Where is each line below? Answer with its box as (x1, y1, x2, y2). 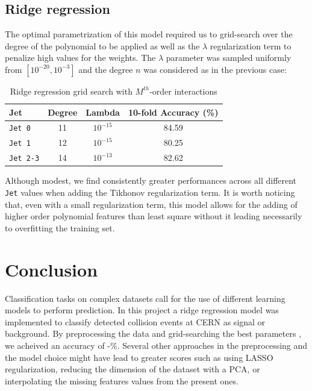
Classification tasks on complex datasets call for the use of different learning (5, 292, 285, 304)
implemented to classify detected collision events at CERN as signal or (5, 315, 266, 328)
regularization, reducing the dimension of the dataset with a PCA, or (5, 363, 260, 375)
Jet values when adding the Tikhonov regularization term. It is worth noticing (5, 186, 295, 198)
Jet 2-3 (9, 154, 40, 163)
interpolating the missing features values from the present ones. (5, 374, 239, 387)
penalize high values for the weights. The (5, 51, 156, 64)
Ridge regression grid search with (10, 84, 133, 97)
